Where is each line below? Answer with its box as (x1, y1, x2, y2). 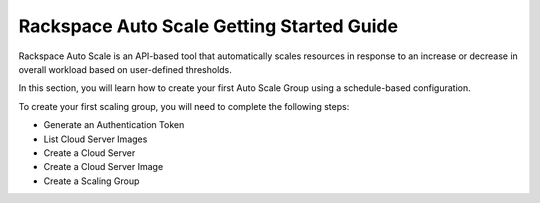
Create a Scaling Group (43, 175, 140, 187)
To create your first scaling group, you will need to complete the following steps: (18, 100, 350, 112)
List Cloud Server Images (43, 133, 148, 145)
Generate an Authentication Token (43, 119, 185, 131)
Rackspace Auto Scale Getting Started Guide (18, 15, 399, 37)
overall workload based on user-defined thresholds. (18, 63, 232, 75)
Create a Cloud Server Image (43, 161, 164, 173)
